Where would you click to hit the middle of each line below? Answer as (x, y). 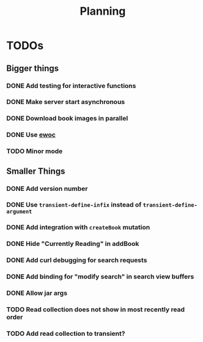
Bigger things (33, 68)
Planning (103, 11)
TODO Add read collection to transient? (66, 333)
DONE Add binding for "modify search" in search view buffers (100, 277)
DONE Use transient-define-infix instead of (74, 205)
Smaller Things (36, 171)
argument (19, 212)
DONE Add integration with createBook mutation (78, 228)
